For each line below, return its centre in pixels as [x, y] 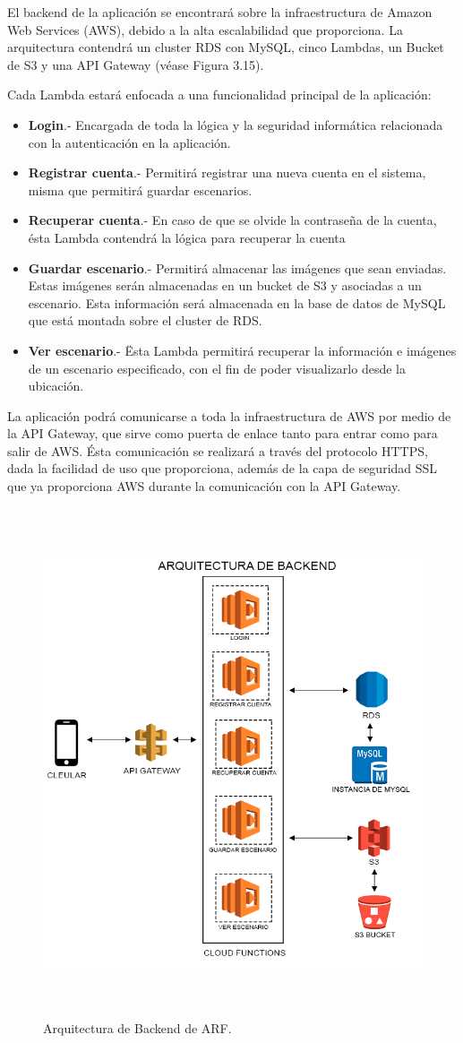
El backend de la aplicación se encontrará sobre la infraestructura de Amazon [220, 12]
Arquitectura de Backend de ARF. [137, 1028]
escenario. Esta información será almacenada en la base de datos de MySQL [237, 302]
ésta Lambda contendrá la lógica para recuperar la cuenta [187, 237]
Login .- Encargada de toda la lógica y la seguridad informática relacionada [236, 124]
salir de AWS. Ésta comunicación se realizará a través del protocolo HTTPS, [218, 450]
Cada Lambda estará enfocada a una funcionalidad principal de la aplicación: [219, 95]
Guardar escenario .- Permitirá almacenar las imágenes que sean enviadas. [237, 267]
